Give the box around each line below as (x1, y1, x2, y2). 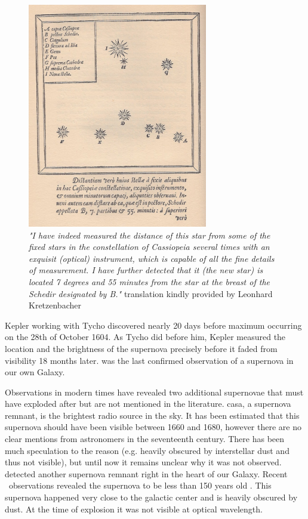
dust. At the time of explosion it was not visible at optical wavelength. (5, 502, 263, 515)
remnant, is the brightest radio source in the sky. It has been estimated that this (5, 409, 300, 421)
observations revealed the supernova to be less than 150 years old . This (8, 479, 272, 492)
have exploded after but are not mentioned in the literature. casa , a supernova (5, 397, 291, 410)
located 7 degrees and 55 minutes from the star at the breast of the (29, 275, 270, 288)
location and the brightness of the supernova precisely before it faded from (5, 342, 278, 354)
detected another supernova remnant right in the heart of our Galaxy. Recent (5, 467, 288, 480)
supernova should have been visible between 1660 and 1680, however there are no (5, 421, 301, 433)
